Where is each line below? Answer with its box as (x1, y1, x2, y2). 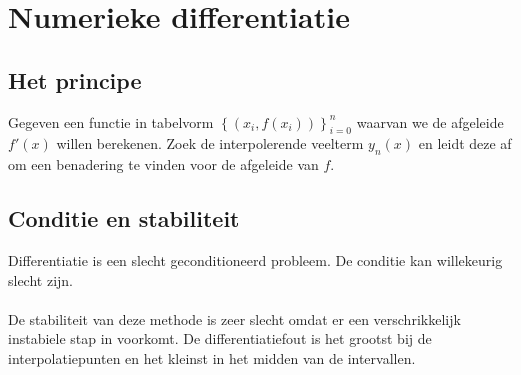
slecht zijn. (8, 269, 74, 290)
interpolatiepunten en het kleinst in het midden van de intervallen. (8, 347, 416, 368)
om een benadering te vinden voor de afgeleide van (8, 154, 319, 175)
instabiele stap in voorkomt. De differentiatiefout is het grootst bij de (8, 328, 432, 349)
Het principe (8, 64, 142, 95)
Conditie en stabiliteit (8, 203, 240, 234)
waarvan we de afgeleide (356, 111, 504, 132)
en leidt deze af (418, 133, 512, 154)
